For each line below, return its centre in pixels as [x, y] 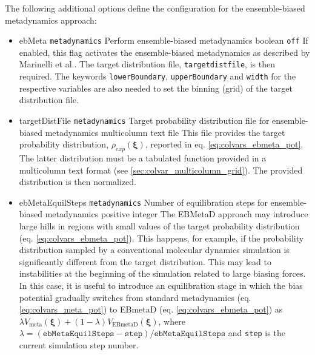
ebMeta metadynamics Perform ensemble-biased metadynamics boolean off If [164, 40]
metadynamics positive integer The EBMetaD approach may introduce [177, 214]
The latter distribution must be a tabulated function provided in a [143, 157]
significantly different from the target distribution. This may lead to [145, 261]
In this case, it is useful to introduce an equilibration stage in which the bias [161, 285]
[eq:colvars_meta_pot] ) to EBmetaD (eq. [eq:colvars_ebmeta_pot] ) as [151, 309]
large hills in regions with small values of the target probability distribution [159, 226]
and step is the [257, 333]
